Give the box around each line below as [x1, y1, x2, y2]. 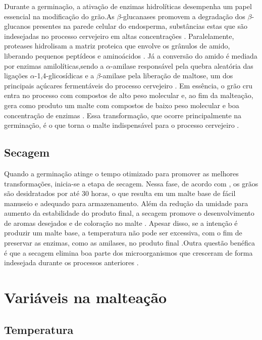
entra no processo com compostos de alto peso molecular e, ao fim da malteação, [4, 90, 253, 101]
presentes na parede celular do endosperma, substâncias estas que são [32, 21, 247, 31]
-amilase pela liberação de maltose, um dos [100, 70, 233, 81]
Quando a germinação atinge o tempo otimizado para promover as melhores [4, 168, 239, 178]
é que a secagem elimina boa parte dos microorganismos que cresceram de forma [4, 247, 253, 258]
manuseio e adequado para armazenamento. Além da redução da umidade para [4, 198, 248, 208]
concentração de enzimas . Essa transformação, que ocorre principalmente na [4, 110, 242, 120]
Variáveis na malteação [4, 287, 167, 308]
